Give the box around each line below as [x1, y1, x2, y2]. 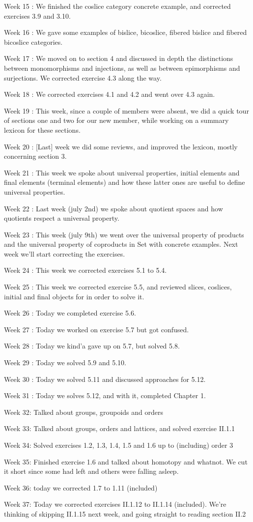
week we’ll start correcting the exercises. [4, 248, 125, 259]
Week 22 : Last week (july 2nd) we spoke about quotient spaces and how [4, 203, 223, 213]
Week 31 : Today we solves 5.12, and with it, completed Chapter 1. [4, 390, 206, 401]
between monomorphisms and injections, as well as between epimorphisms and [4, 62, 240, 73]
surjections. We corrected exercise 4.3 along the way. [4, 72, 162, 83]
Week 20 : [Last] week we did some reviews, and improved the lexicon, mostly [4, 141, 238, 151]
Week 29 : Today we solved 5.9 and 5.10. [4, 357, 126, 368]
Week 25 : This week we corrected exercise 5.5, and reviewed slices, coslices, [4, 282, 232, 292]
